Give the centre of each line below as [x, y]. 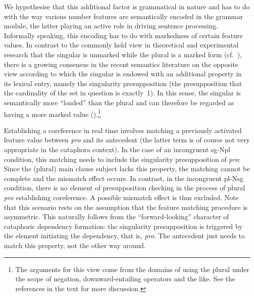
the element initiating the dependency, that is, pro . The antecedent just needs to [125, 236]
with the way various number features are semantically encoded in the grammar [124, 16]
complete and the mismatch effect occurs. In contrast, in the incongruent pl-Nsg [124, 178]
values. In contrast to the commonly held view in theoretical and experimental [121, 45]
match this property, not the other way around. [75, 245]
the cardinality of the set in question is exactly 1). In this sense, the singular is [122, 93]
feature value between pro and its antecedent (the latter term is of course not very [127, 140]
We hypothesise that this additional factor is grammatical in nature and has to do [127, 6]
